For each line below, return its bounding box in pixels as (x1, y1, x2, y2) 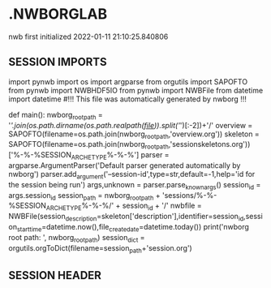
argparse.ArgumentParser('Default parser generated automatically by (8, 160, 241, 170)
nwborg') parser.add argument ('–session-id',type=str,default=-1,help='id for (8, 169, 256, 181)
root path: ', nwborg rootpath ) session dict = (8, 232, 145, 244)
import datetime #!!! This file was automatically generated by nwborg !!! (8, 94, 247, 104)
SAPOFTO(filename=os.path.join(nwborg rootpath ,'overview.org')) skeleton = (8, 129, 260, 140)
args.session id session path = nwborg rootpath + (8, 190, 161, 202)
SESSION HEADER (8, 269, 101, 282)
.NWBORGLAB (8, 5, 108, 24)
